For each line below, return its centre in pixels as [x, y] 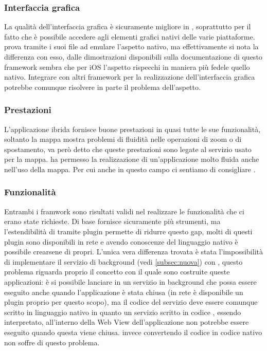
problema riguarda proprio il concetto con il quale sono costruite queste [117, 272]
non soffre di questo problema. [52, 342]
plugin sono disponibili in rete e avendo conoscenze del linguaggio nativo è [121, 241]
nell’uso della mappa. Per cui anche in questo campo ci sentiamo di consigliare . [130, 169]
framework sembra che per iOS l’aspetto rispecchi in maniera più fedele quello [127, 67]
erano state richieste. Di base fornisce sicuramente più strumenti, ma [112, 221]
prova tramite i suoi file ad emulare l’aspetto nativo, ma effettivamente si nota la [131, 47]
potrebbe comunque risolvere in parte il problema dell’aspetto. [102, 87]
